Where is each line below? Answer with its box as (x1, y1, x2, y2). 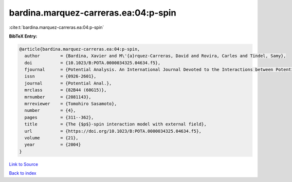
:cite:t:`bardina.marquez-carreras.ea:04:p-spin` (9, 24, 104, 30)
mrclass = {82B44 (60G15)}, (24, 87, 107, 93)
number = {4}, (24, 108, 76, 113)
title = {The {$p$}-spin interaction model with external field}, (24, 121, 207, 127)
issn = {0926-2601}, (24, 74, 97, 79)
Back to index (9, 170, 36, 176)
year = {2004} (24, 142, 81, 147)
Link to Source (9, 161, 38, 167)
